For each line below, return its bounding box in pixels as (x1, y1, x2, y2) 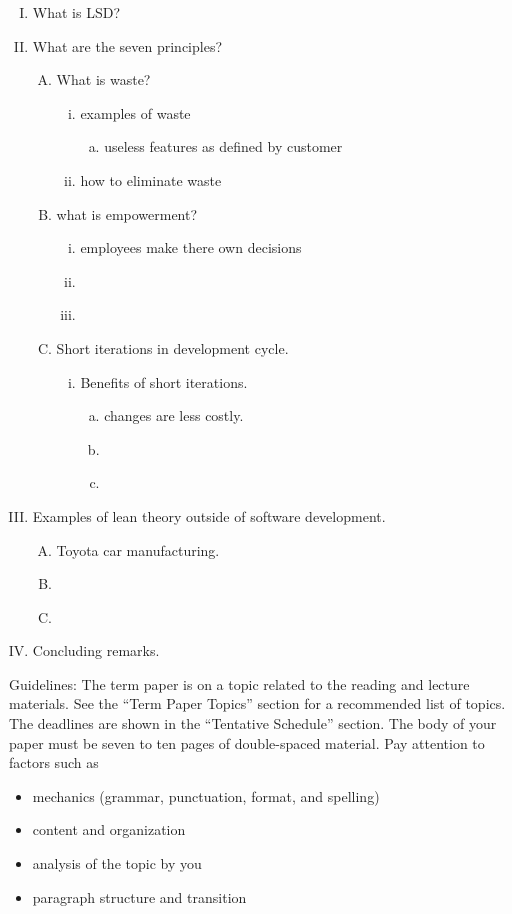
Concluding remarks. (32, 640, 160, 661)
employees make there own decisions (80, 237, 302, 258)
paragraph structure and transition (32, 886, 247, 907)
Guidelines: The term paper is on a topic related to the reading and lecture (9, 673, 470, 694)
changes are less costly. (104, 405, 244, 426)
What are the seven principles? (32, 35, 223, 56)
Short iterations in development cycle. (56, 337, 289, 358)
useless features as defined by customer (104, 136, 343, 157)
